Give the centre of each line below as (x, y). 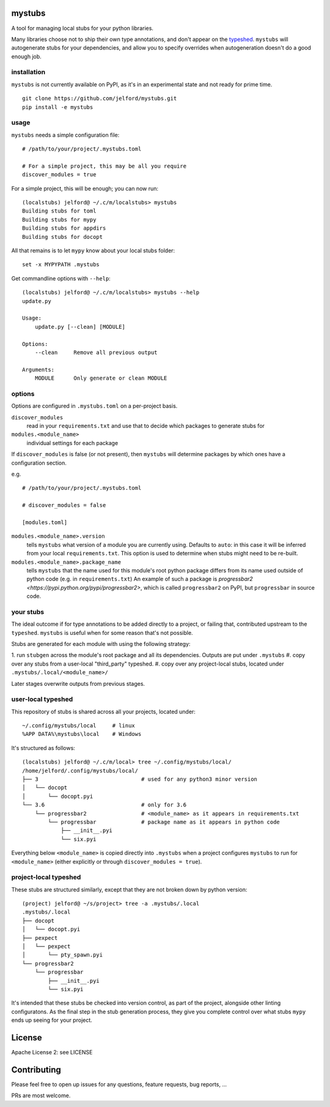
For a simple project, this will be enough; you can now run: (85, 188)
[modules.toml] (45, 522)
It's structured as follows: (43, 748)
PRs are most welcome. (41, 1095)
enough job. (27, 56)
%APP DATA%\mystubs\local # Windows (82, 734)
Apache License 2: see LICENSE (52, 1053)
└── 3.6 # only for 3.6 (104, 805)
